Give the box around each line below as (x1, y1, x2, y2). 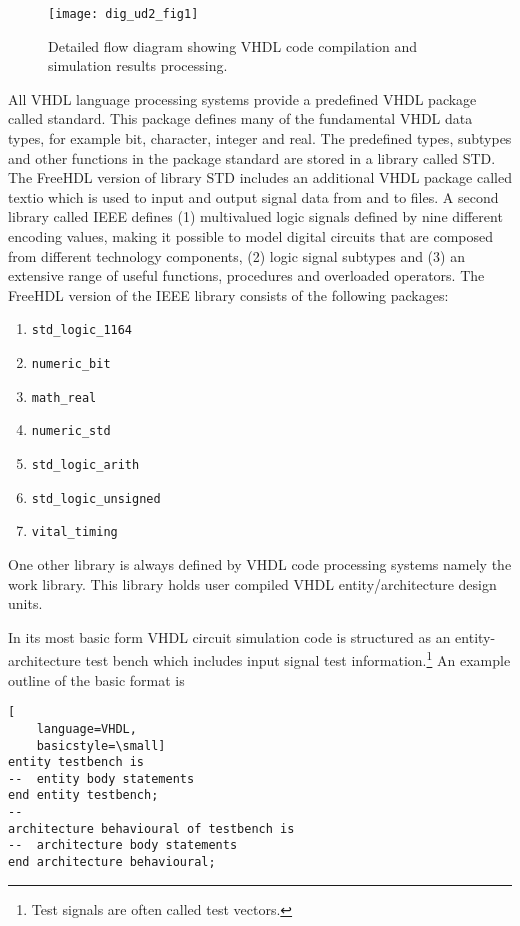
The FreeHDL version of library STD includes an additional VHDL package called (8, 167, 512, 188)
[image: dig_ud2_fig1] (48, 7, 199, 21)
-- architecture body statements (8, 838, 238, 853)
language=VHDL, (36, 721, 137, 736)
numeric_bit (31, 357, 111, 372)
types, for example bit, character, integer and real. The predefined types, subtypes (8, 128, 512, 149)
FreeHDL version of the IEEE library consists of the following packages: (8, 284, 449, 305)
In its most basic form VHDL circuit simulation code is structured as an (8, 626, 451, 647)
